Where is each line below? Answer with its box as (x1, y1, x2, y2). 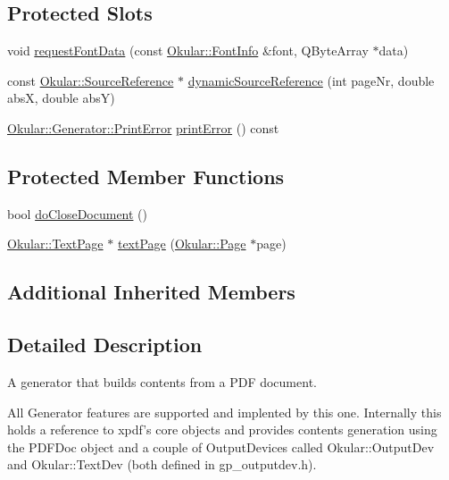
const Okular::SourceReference (7, 71, 174, 89)
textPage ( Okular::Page (117, 234, 246, 253)
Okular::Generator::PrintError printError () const (7, 118, 279, 137)
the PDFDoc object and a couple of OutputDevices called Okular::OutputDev (7, 437, 435, 456)
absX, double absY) (7, 88, 115, 107)
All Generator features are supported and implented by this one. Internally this (7, 402, 442, 421)
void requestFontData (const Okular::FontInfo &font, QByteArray (7, 41, 369, 60)
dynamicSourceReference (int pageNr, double (187, 71, 435, 89)
